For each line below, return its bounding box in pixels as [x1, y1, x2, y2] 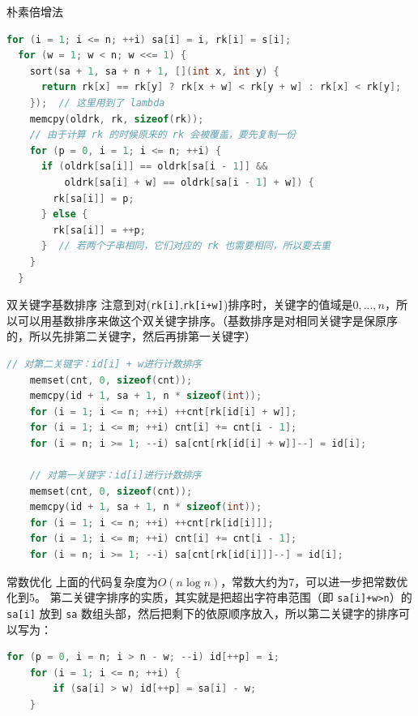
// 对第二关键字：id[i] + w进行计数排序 [6, 358, 202, 370]
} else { [41, 208, 88, 221]
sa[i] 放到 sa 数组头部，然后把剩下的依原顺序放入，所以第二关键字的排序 [6, 604, 399, 621]
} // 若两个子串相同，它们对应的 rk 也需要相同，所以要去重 [41, 240, 331, 252]
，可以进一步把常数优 [294, 572, 408, 590]
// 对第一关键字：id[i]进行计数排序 [29, 469, 202, 482]
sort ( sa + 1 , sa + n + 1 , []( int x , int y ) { [29, 65, 279, 77]
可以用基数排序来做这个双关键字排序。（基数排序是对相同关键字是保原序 [17, 311, 398, 328]
